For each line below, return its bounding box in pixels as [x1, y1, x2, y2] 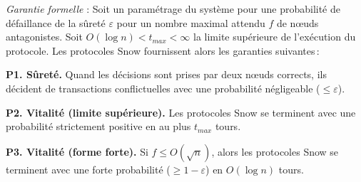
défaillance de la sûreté [6, 15, 106, 30]
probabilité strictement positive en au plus [6, 119, 191, 134]
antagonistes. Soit [6, 29, 83, 44]
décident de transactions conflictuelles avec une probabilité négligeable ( [6, 80, 320, 95]
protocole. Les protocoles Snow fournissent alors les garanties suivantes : [6, 43, 320, 58]
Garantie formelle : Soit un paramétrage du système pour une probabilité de [6, 1, 340, 16]
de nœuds [276, 15, 319, 30]
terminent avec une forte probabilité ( [6, 161, 171, 176]
